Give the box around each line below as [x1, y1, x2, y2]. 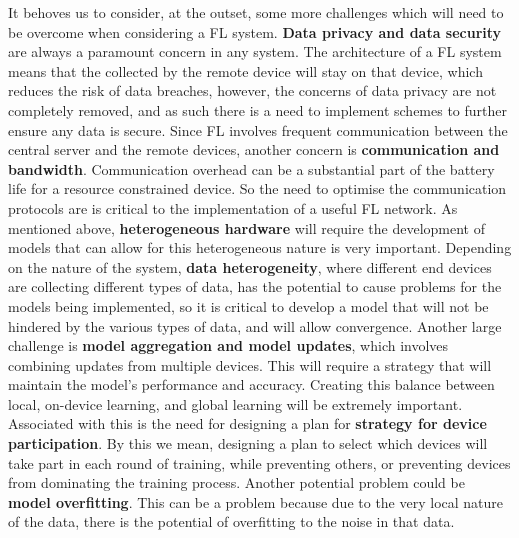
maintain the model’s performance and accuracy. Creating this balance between [8, 374, 495, 395]
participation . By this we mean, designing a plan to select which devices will [8, 433, 488, 454]
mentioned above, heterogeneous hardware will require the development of [8, 217, 486, 238]
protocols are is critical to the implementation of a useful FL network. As [8, 197, 458, 218]
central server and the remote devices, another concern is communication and [8, 139, 500, 160]
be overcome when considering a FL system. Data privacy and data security [8, 21, 502, 42]
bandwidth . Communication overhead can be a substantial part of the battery [8, 158, 495, 179]
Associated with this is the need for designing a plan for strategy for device [8, 413, 487, 434]
